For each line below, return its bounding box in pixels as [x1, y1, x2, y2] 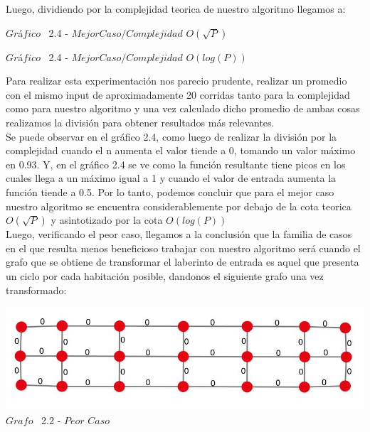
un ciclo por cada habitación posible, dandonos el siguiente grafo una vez [6, 268, 324, 283]
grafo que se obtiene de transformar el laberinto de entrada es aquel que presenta [6, 254, 359, 269]
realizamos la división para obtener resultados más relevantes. [6, 114, 275, 129]
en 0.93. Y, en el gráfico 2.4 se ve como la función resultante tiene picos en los [6, 156, 346, 171]
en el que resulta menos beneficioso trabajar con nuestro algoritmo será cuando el [6, 240, 361, 255]
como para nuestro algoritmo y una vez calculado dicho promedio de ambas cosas [6, 101, 360, 116]
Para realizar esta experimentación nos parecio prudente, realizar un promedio [6, 73, 347, 88]
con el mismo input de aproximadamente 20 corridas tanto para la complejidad [6, 87, 350, 102]
